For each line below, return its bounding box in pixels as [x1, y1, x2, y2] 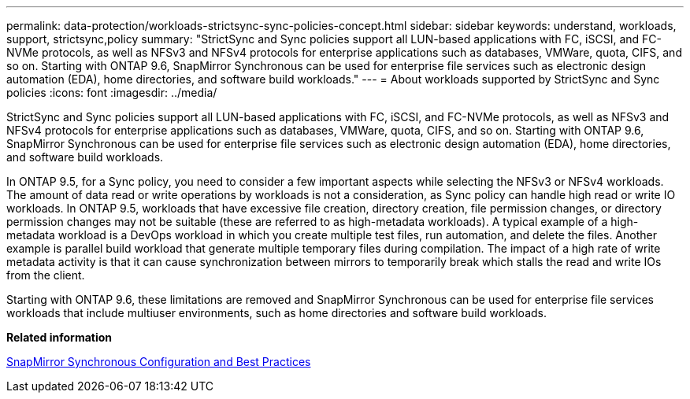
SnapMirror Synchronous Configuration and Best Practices [6, 355, 311, 368]
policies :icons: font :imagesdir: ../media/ [6, 86, 217, 99]
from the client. [6, 268, 85, 282]
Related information [6, 331, 113, 344]
